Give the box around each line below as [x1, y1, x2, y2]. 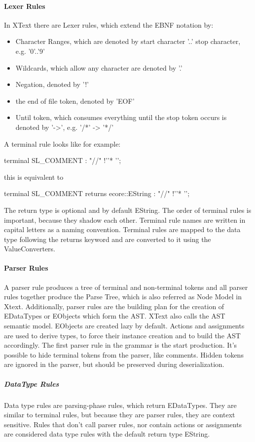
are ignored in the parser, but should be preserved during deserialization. [4, 359, 224, 369]
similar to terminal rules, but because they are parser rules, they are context [4, 409, 235, 420]
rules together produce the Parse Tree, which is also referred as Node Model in [4, 291, 242, 302]
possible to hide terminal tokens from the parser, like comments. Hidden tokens [4, 349, 244, 360]
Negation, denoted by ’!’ [15, 79, 89, 89]
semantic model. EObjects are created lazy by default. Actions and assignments [4, 321, 245, 331]
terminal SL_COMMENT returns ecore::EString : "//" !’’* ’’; [4, 188, 190, 199]
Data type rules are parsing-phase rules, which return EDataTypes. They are [4, 400, 237, 410]
